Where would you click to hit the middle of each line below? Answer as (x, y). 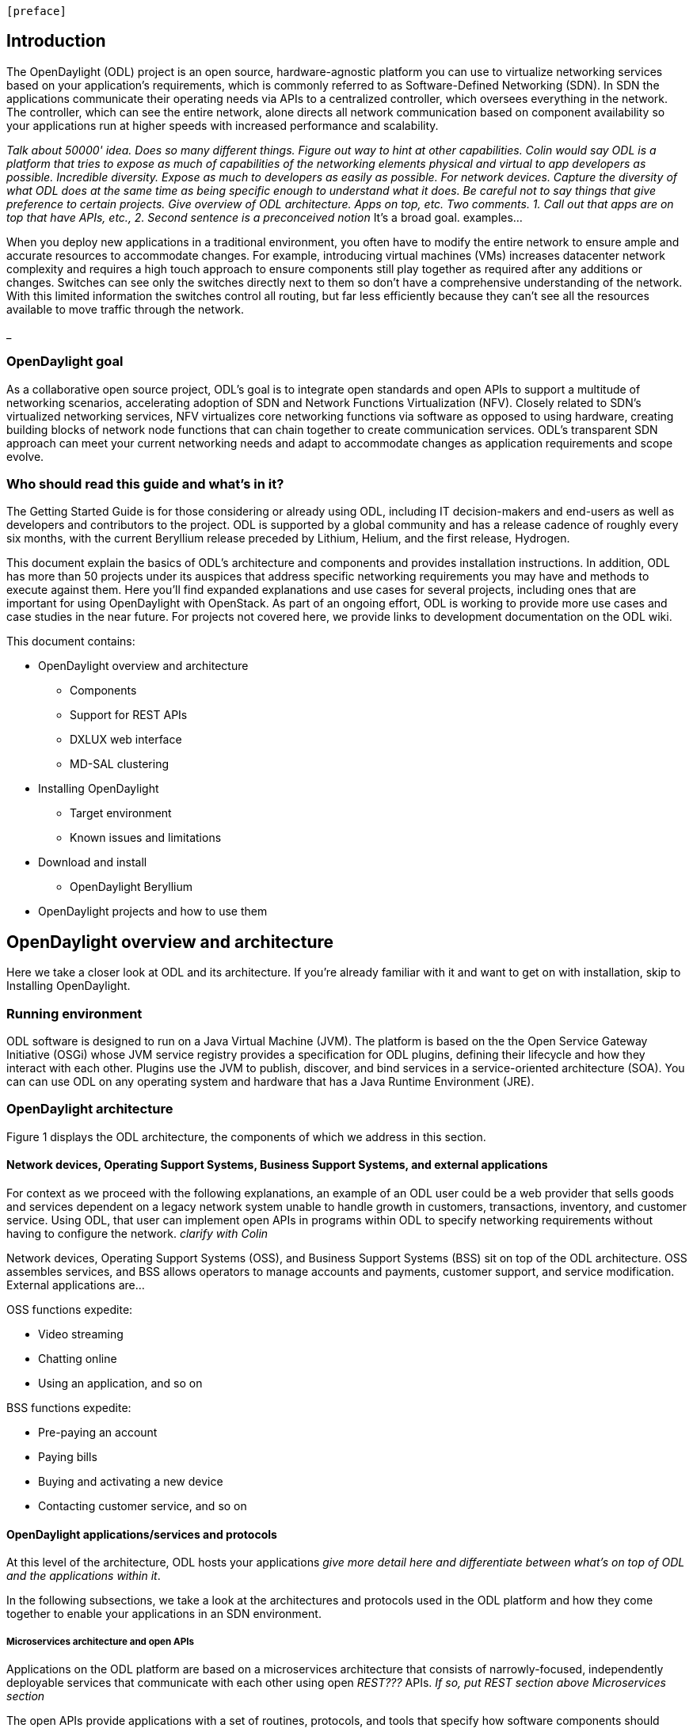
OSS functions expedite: (70, 1309)
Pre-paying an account (98, 1432)
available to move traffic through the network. (126, 309)
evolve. (25, 456)
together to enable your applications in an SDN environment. (164, 1614)
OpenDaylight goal (65, 362)
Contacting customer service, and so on (143, 1505)
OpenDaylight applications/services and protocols (142, 1534)
